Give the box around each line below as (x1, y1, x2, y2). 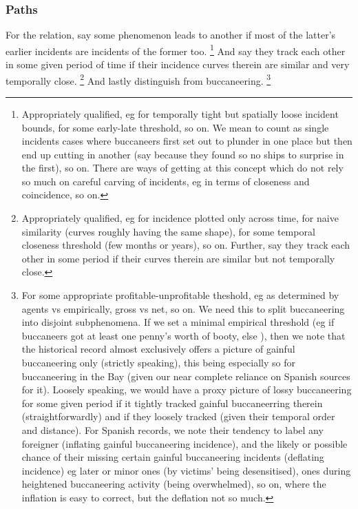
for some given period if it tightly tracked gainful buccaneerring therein (21, 395, 323, 410)
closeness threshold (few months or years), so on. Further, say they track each (21, 238, 350, 252)
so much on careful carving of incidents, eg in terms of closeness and (21, 174, 310, 188)
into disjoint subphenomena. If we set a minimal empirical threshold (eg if (21, 315, 335, 329)
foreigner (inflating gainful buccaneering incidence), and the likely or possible (21, 436, 348, 450)
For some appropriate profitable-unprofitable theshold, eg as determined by (21, 288, 339, 302)
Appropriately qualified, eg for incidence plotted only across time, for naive (21, 211, 339, 225)
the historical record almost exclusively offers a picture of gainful (21, 342, 295, 356)
